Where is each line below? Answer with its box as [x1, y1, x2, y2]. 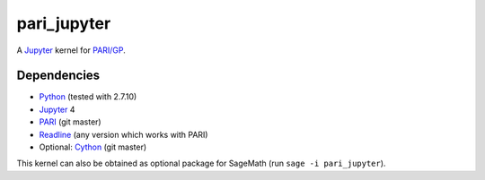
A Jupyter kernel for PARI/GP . [16, 45, 126, 56]
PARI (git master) [39, 116, 102, 127]
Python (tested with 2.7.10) [39, 91, 137, 102]
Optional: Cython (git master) [39, 141, 147, 152]
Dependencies [16, 68, 101, 83]
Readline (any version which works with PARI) [39, 129, 208, 140]
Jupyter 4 [39, 104, 75, 115]
